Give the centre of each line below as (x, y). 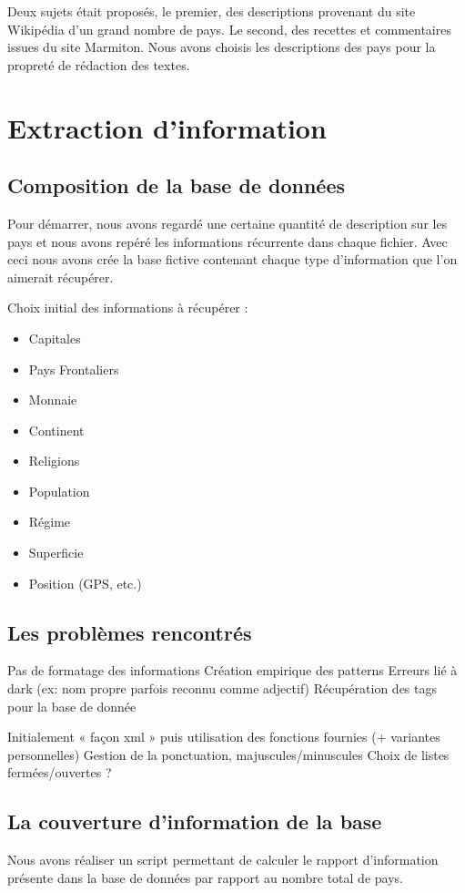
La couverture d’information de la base (195, 821)
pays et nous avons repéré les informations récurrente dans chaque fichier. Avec (227, 241)
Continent (56, 430)
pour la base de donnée (72, 706)
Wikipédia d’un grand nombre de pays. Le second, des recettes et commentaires (229, 29)
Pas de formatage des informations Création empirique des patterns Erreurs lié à (232, 670)
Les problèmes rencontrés (130, 632)
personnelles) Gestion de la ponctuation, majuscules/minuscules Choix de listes (228, 754)
